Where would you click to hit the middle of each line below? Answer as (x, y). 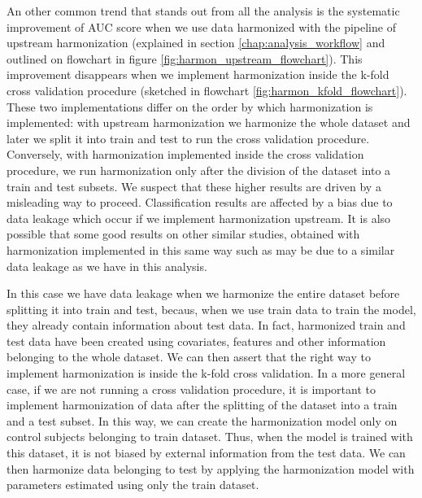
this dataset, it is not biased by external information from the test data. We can (206, 453)
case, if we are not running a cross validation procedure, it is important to (191, 389)
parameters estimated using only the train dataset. (133, 485)
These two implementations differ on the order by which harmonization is (190, 106)
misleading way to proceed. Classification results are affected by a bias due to (200, 202)
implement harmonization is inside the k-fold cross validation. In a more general (206, 373)
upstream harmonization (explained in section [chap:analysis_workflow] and (196, 43)
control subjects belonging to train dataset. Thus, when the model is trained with (210, 437)
